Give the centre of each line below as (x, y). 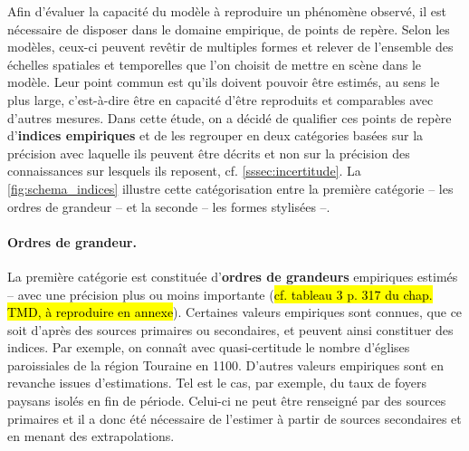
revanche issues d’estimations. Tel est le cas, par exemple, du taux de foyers (217, 383)
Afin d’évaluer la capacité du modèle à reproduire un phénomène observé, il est (227, 11)
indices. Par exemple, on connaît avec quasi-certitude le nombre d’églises (209, 347)
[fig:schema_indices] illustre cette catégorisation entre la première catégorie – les (230, 188)
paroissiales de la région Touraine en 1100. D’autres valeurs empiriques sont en (226, 365)
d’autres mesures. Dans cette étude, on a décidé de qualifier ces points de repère (230, 117)
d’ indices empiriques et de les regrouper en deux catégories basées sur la (215, 135)
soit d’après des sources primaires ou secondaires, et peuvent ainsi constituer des (230, 329)
